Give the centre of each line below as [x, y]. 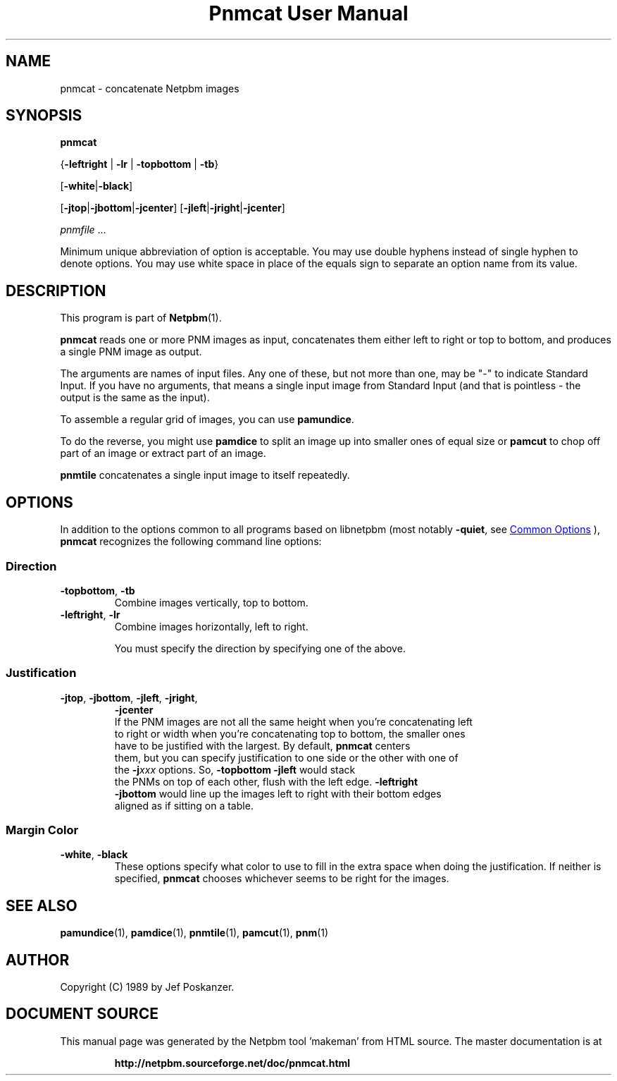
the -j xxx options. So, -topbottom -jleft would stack [235, 769]
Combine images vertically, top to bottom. [211, 602]
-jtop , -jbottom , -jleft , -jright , [129, 697]
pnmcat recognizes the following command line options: [191, 542]
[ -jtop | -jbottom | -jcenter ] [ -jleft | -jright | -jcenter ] [173, 208]
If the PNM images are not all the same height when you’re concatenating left [293, 721]
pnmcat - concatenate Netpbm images [150, 88]
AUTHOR [38, 960]
